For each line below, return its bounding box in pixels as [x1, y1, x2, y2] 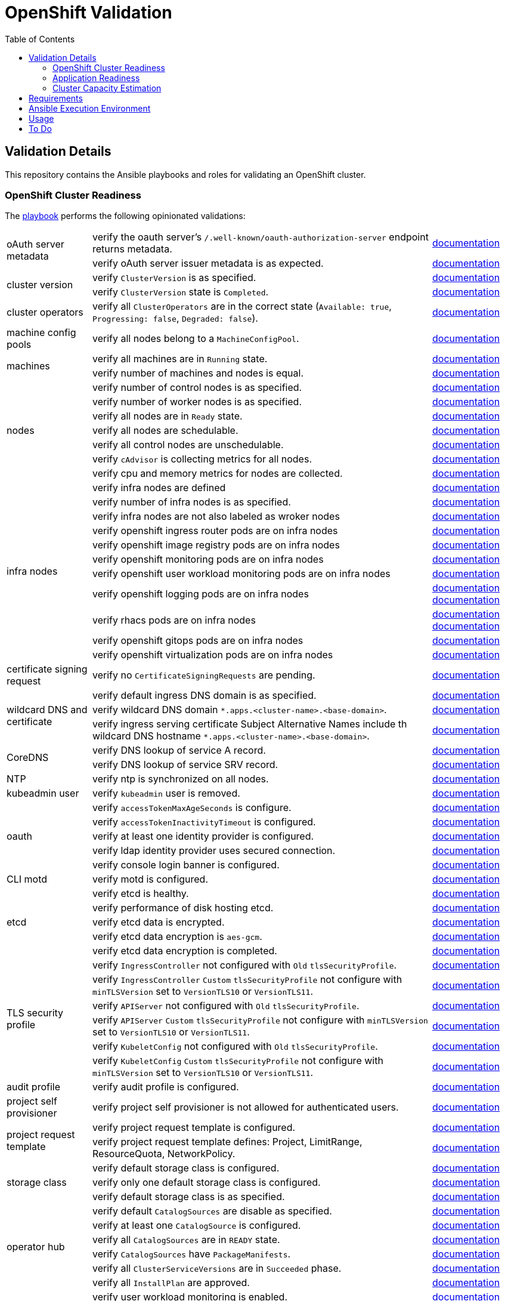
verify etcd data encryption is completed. [92, 945, 277, 957]
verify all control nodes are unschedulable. [92, 439, 284, 451]
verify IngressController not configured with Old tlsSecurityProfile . [92, 959, 397, 972]
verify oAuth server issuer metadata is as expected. [92, 257, 324, 270]
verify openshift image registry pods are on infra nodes [92, 539, 340, 551]
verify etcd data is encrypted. [92, 916, 225, 929]
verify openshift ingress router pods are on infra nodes [92, 525, 338, 537]
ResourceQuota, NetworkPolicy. [92, 1148, 236, 1160]
